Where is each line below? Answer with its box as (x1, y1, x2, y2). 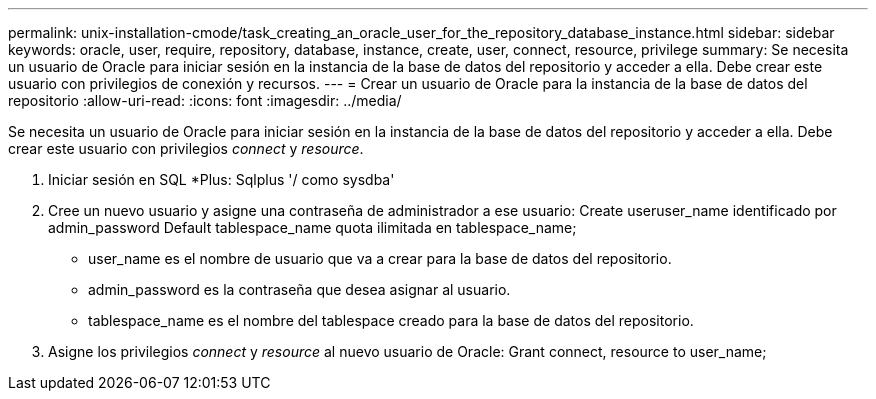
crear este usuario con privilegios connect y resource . (8, 140, 364, 157)
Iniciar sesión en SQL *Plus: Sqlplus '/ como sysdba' (48, 171, 395, 188)
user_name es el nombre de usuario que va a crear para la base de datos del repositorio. (88, 250, 672, 267)
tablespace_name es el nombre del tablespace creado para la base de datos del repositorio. (88, 312, 694, 329)
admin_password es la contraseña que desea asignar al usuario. (88, 281, 511, 298)
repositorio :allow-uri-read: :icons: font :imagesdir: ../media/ (8, 92, 402, 109)
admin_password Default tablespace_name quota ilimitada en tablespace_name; (48, 219, 577, 236)
